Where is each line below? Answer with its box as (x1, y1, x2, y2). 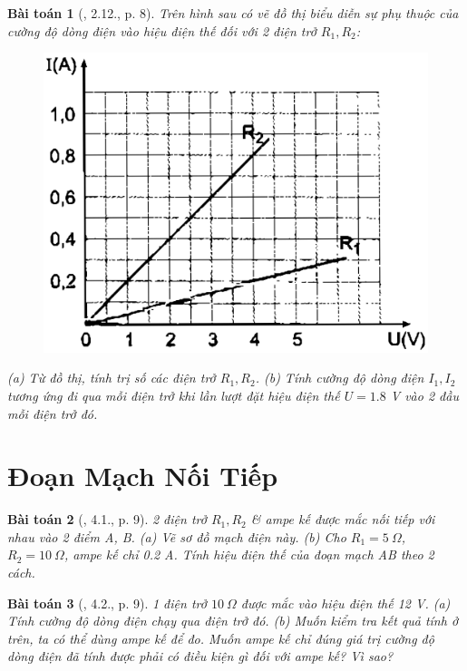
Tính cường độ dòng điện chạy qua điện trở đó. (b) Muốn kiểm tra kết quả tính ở (7, 611, 459, 630)
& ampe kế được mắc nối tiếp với (250, 510, 435, 529)
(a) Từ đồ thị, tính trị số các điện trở (7, 368, 216, 387)
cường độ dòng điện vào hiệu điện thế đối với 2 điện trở (7, 21, 316, 40)
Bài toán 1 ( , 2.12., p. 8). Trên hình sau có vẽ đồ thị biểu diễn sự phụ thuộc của (7, 4, 459, 22)
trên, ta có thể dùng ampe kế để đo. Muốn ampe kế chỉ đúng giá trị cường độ (7, 628, 434, 647)
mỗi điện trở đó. (7, 404, 98, 423)
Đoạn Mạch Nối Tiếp (7, 457, 278, 494)
